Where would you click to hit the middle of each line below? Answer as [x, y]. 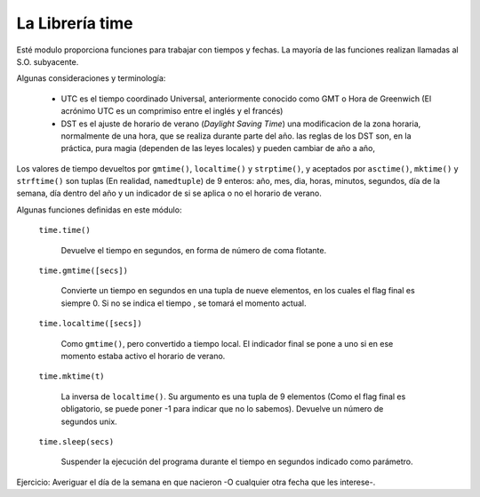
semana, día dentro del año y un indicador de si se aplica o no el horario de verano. [169, 193]
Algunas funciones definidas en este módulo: [99, 210]
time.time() [64, 230]
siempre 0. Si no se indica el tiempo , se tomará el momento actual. [184, 303]
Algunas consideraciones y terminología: [91, 78]
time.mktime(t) [72, 377]
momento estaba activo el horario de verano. [143, 356]
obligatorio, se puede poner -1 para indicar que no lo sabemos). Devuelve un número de [222, 409]
